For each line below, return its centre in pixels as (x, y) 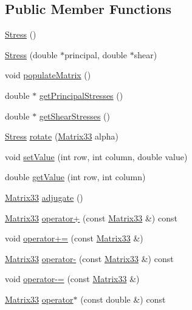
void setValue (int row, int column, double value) (96, 156)
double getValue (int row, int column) (75, 177)
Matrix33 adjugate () (44, 197)
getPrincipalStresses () (81, 95)
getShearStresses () (74, 116)
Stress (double (31, 54)
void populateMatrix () (48, 75)
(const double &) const (123, 299)
